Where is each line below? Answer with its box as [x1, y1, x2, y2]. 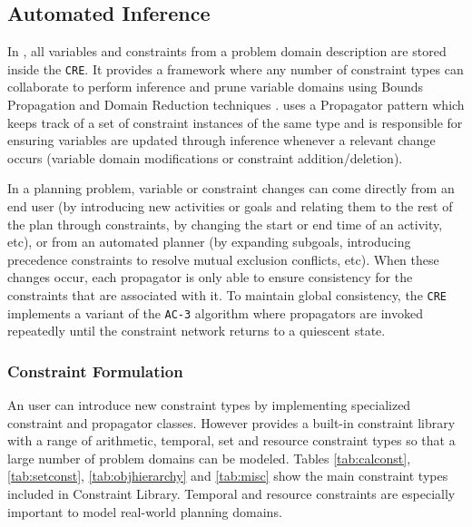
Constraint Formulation [7, 359, 183, 382]
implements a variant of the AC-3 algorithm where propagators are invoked [7, 303, 423, 322]
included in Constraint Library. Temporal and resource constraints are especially [7, 484, 456, 503]
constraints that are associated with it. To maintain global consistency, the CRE [7, 285, 447, 304]
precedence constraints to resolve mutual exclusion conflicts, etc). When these [7, 249, 439, 268]
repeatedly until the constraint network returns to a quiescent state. [7, 321, 386, 340]
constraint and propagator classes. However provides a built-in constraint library [7, 413, 456, 432]
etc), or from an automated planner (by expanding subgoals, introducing [7, 232, 411, 251]
